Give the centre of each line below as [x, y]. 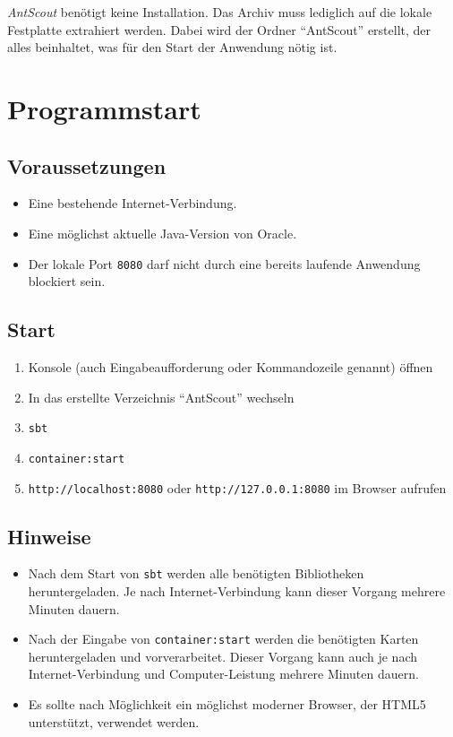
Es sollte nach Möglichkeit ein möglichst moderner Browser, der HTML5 [227, 704]
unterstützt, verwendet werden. [114, 721]
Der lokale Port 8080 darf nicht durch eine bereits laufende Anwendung [224, 263]
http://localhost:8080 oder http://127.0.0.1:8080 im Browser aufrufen [237, 487]
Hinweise [49, 536]
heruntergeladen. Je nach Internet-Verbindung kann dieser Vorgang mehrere [237, 591]
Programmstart [104, 108]
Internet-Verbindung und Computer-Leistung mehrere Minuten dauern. [223, 674]
